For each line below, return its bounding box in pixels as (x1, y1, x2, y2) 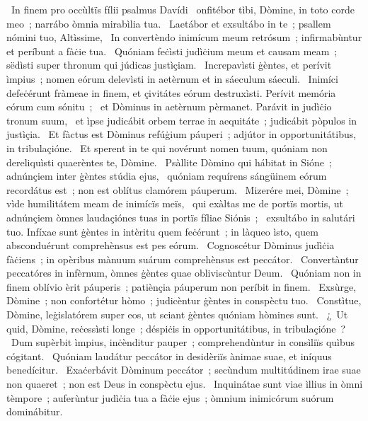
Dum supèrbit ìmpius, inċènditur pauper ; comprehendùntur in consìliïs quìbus (11, 335, 355, 350)
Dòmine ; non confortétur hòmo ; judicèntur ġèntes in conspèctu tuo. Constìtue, (6, 293, 362, 308)
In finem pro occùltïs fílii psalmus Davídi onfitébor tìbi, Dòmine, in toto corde (11, 2, 355, 16)
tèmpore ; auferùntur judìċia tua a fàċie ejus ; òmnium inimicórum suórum (6, 390, 334, 405)
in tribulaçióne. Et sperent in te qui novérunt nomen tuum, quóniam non (6, 140, 328, 155)
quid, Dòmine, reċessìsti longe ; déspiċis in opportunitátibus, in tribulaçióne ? (6, 321, 346, 335)
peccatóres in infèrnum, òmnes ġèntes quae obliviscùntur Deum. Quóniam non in (6, 265, 362, 280)
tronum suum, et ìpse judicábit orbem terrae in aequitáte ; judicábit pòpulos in (6, 113, 357, 127)
